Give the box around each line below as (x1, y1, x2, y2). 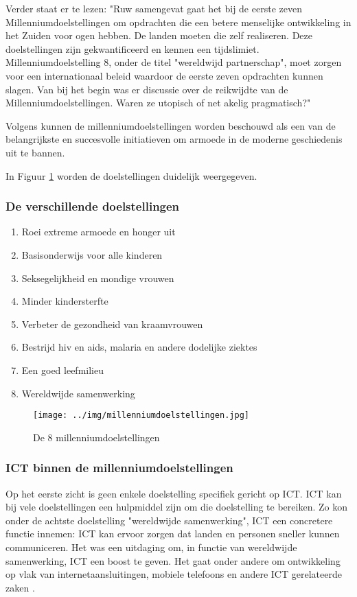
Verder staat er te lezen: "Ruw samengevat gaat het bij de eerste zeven (5, 1, 302, 15)
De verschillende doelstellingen (5, 198, 180, 215)
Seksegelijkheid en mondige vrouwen (21, 270, 174, 285)
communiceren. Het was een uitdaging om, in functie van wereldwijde (5, 539, 297, 554)
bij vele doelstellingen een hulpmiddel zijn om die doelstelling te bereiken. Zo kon (5, 500, 347, 514)
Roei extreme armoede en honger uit (21, 224, 176, 239)
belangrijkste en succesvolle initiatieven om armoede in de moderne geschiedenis (5, 132, 343, 146)
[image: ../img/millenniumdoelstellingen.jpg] (33, 410, 249, 421)
